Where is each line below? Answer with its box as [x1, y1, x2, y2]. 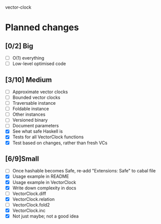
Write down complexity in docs [12, 185, 76, 191]
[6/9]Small [5, 154, 39, 163]
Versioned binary [12, 117, 48, 123]
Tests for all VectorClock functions [12, 134, 84, 140]
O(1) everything [12, 55, 44, 61]
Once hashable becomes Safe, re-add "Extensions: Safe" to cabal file [12, 168, 156, 174]
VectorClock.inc [12, 207, 46, 213]
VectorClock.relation [12, 196, 55, 202]
